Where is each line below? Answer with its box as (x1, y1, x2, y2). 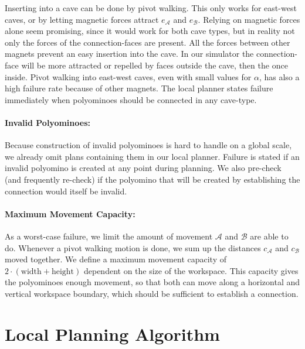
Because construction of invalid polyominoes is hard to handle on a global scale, (5, 139, 292, 151)
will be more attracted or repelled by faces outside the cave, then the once (21, 59, 288, 71)
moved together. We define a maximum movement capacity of (5, 253, 226, 265)
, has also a (259, 70, 300, 83)
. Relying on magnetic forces (198, 13, 300, 25)
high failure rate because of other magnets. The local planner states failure (5, 82, 273, 94)
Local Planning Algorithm (5, 321, 220, 345)
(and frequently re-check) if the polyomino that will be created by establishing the (5, 173, 300, 185)
